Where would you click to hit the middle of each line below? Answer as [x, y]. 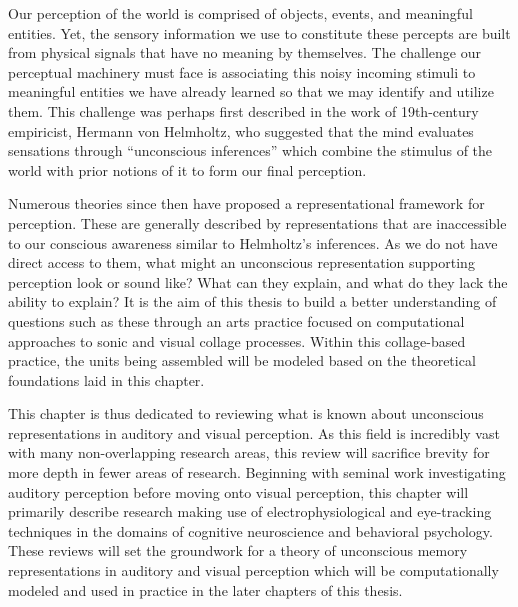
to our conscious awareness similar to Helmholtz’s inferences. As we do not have [253, 242]
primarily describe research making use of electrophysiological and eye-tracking [250, 511]
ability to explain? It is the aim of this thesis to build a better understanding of [252, 301]
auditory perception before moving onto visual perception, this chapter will [238, 491]
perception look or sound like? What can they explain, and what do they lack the [258, 281]
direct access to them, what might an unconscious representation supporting [241, 262]
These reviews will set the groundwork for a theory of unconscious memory [238, 550]
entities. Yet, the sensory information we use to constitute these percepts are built [259, 32]
